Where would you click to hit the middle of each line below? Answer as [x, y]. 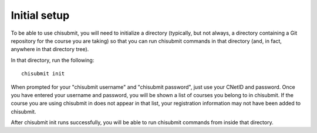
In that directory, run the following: [53, 60]
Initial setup [40, 15]
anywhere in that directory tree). [50, 49]
